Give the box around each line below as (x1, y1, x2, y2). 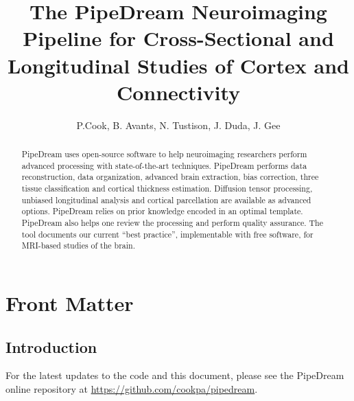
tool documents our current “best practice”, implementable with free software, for (21, 228, 314, 240)
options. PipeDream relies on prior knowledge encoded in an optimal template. (21, 205, 303, 217)
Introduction (5, 336, 97, 357)
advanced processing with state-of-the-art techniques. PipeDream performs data (21, 159, 307, 171)
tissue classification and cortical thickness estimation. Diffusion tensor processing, (21, 183, 313, 194)
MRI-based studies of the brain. (21, 240, 136, 251)
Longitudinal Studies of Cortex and (8, 51, 349, 79)
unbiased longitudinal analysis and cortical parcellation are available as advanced (21, 194, 311, 205)
